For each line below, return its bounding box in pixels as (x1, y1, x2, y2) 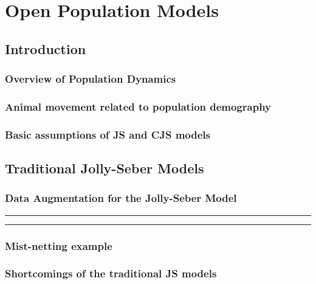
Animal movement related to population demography (5, 99, 272, 114)
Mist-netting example (5, 238, 112, 253)
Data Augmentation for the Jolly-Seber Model (5, 190, 237, 206)
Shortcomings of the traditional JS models (5, 266, 217, 281)
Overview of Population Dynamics (5, 71, 176, 86)
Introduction (5, 39, 86, 58)
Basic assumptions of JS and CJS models (5, 126, 210, 142)
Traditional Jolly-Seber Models (5, 159, 204, 178)
